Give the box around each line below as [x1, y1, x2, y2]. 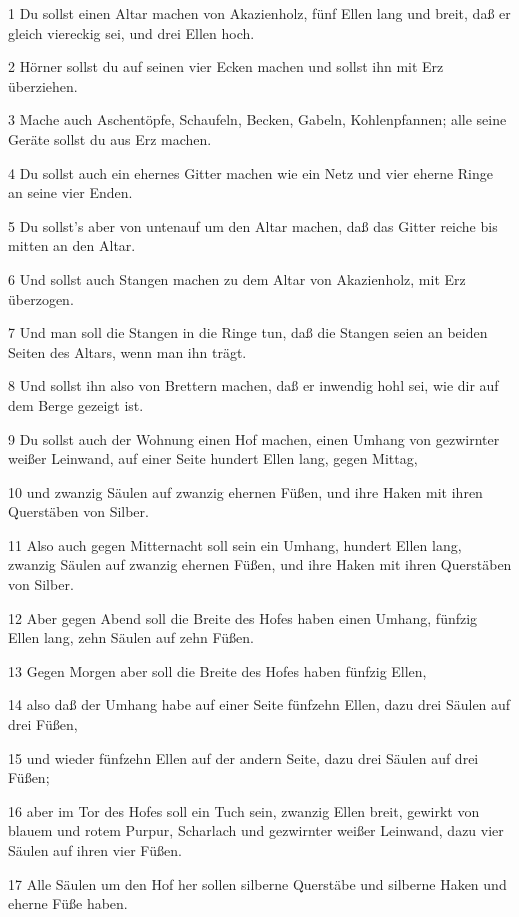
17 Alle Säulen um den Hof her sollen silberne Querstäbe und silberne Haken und [8, 873, 507, 894]
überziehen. [8, 75, 78, 96]
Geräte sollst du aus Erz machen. [8, 128, 212, 149]
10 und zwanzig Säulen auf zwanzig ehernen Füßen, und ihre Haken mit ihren [8, 481, 483, 502]
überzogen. [8, 288, 74, 309]
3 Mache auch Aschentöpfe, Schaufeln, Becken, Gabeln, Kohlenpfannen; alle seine [8, 109, 507, 130]
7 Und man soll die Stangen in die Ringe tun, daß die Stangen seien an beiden [8, 322, 488, 343]
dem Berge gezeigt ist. [8, 394, 144, 415]
